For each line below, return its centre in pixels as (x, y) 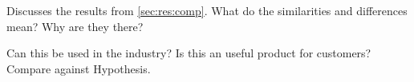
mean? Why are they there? (75, 26)
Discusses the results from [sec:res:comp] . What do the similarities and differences (207, 10)
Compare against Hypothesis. (79, 68)
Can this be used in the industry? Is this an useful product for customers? (189, 53)
